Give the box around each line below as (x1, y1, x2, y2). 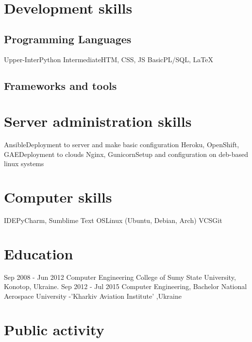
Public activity (4, 319, 104, 339)
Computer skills (4, 187, 112, 207)
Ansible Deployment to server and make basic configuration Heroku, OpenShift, (4, 139, 239, 150)
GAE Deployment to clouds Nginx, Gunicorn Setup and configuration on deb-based (4, 149, 248, 159)
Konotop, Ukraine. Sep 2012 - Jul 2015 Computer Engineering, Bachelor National (4, 281, 247, 291)
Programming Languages (4, 31, 132, 46)
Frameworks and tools (4, 78, 117, 93)
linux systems (4, 158, 44, 169)
